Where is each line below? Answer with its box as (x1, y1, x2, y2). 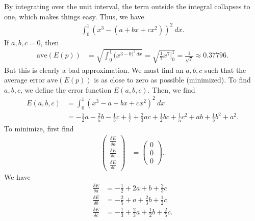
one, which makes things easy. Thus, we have (4, 11, 144, 21)
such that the (204, 64, 246, 75)
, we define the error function (20, 84, 112, 95)
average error (4, 74, 45, 85)
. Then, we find (147, 84, 195, 95)
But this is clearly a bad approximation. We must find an (4, 64, 184, 75)
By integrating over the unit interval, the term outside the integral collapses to (4, 1, 250, 11)
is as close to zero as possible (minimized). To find (94, 74, 251, 85)
